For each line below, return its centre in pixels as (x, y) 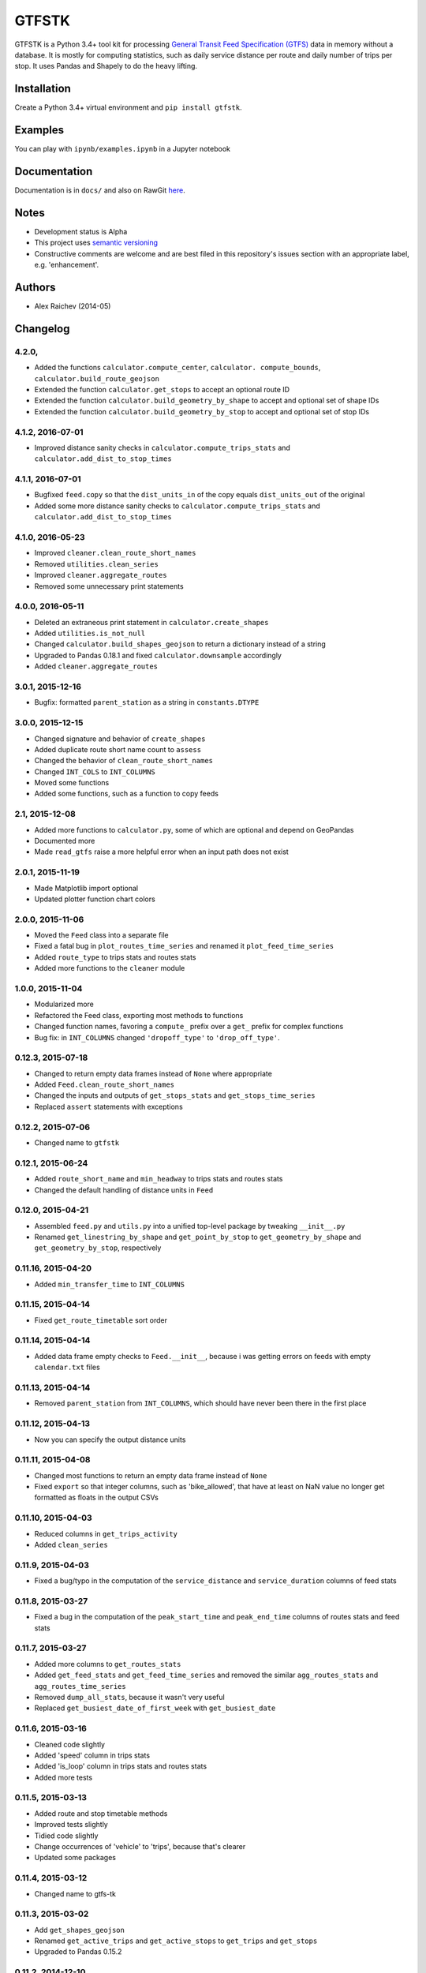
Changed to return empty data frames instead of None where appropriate (153, 1073)
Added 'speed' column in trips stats (92, 1755)
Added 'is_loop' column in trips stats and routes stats (121, 1766)
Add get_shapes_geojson (80, 1930)
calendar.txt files (67, 1367)
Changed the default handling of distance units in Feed (124, 1190)
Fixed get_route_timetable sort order (101, 1320)
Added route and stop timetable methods (101, 1813)
